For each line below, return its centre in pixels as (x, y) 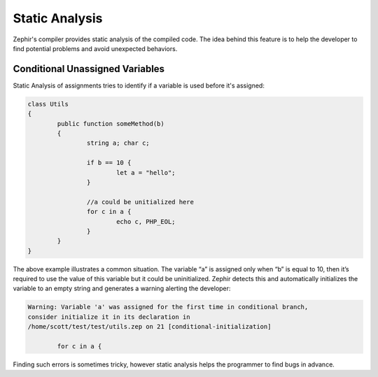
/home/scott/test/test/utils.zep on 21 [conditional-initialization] (149, 327)
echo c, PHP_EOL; (146, 221)
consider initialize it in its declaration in (109, 317)
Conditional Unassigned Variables (89, 69)
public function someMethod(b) (111, 123)
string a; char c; (118, 143)
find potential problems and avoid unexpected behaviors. (95, 48)
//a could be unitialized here (140, 202)
